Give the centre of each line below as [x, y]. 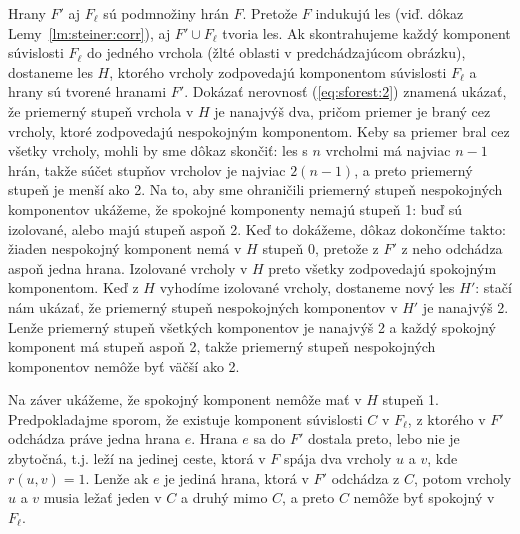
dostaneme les [50, 71]
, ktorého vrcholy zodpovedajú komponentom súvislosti [278, 71]
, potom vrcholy [462, 477]
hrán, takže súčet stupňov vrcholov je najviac [147, 169]
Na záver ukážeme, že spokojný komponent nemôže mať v [185, 399]
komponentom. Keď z [73, 287]
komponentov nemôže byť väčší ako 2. [124, 365]
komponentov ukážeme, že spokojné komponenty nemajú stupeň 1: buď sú [235, 208]
